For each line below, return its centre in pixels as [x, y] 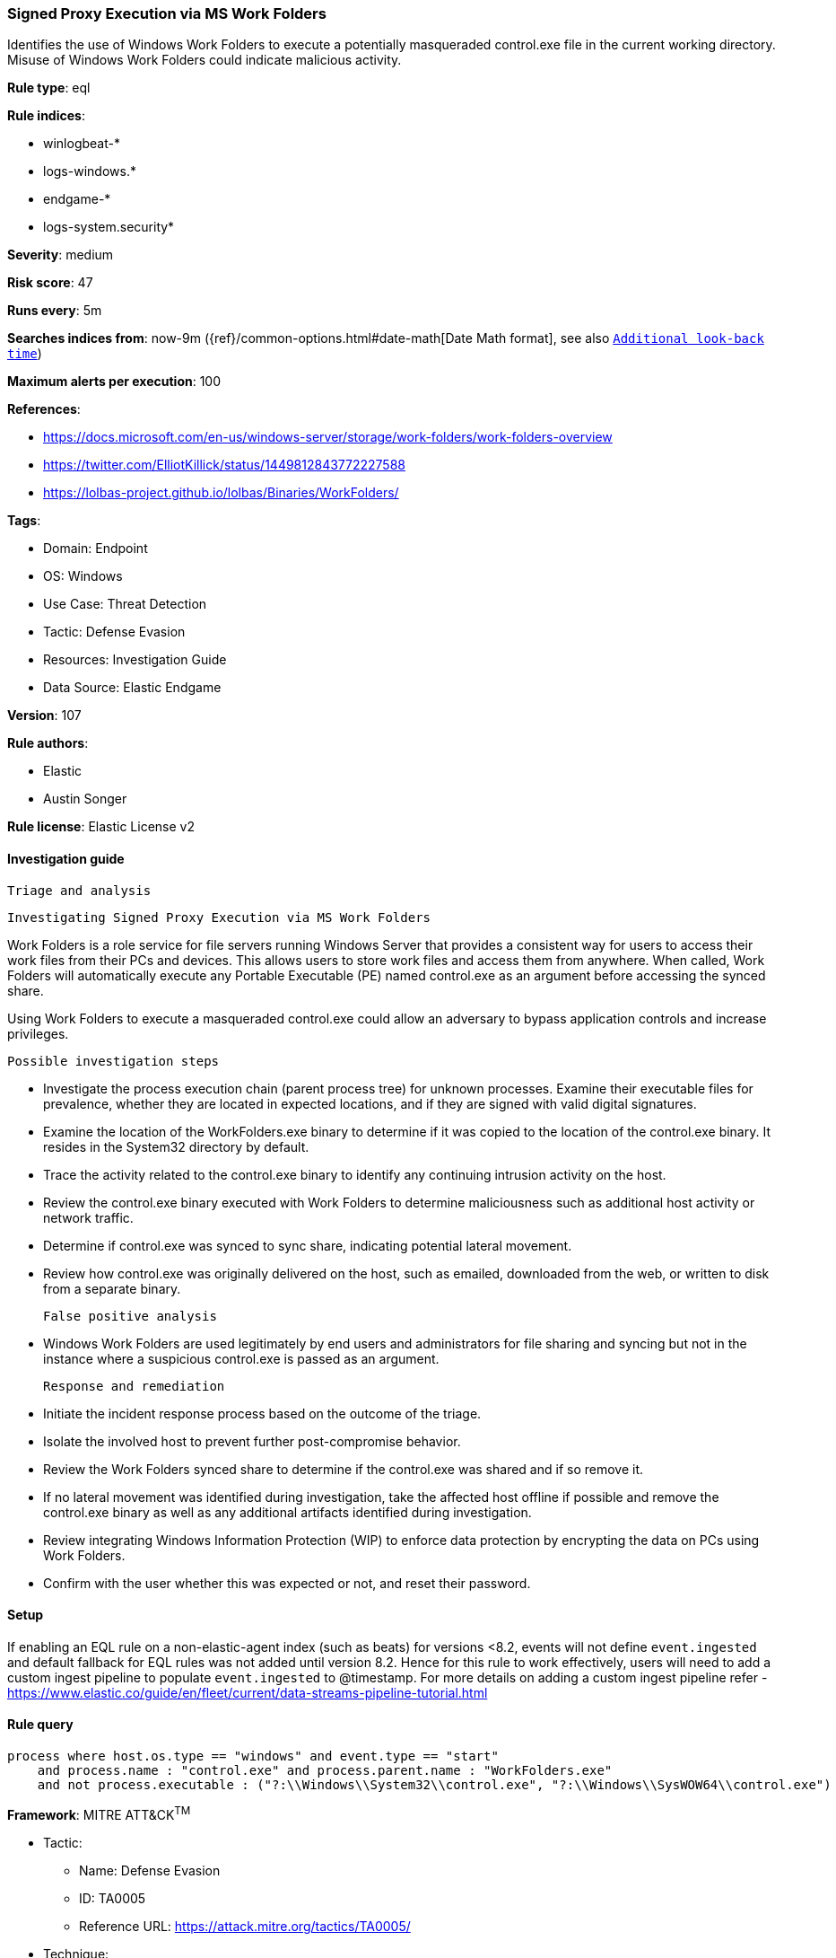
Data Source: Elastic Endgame [132, 688]
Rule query [40, 1725]
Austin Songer [85, 799]
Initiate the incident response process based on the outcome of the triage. [262, 1413]
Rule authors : [48, 743]
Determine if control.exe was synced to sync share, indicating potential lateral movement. [308, 1245]
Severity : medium [61, 255]
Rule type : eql [49, 88]
